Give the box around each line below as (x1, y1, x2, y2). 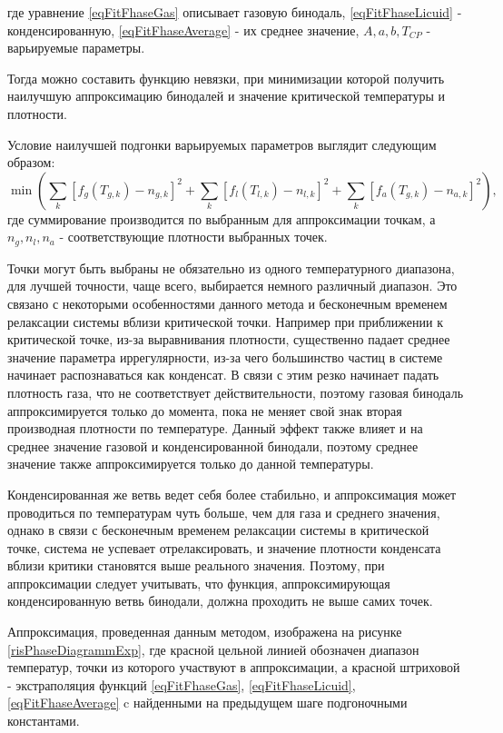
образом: (7, 153, 55, 172)
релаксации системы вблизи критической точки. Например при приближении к (7, 312, 443, 331)
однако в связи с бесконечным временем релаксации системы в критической (7, 520, 429, 540)
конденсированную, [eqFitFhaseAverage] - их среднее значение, (7, 20, 360, 39)
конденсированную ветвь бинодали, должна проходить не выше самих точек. (7, 591, 433, 610)
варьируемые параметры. (7, 38, 145, 57)
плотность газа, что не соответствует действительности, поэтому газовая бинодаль (7, 382, 464, 401)
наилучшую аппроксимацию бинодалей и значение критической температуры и (7, 86, 446, 105)
